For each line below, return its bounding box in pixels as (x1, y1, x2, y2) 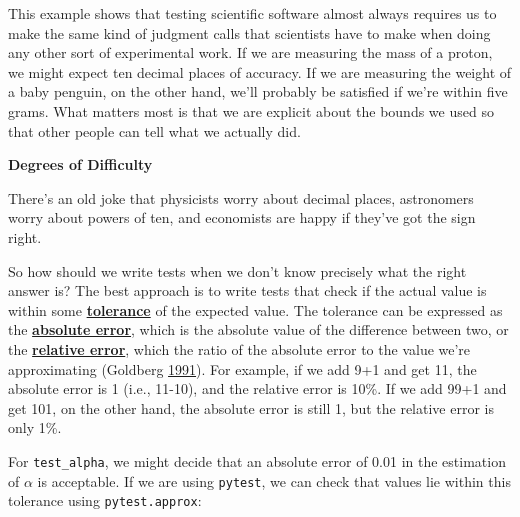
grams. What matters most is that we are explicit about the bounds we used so (8, 100, 494, 121)
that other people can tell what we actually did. (8, 120, 301, 141)
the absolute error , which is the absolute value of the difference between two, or (8, 319, 509, 340)
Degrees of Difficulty (8, 154, 153, 175)
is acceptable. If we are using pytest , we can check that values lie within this (37, 470, 511, 491)
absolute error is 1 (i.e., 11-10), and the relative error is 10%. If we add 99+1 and (8, 378, 507, 399)
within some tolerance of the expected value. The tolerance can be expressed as (8, 299, 503, 320)
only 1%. (8, 417, 62, 438)
